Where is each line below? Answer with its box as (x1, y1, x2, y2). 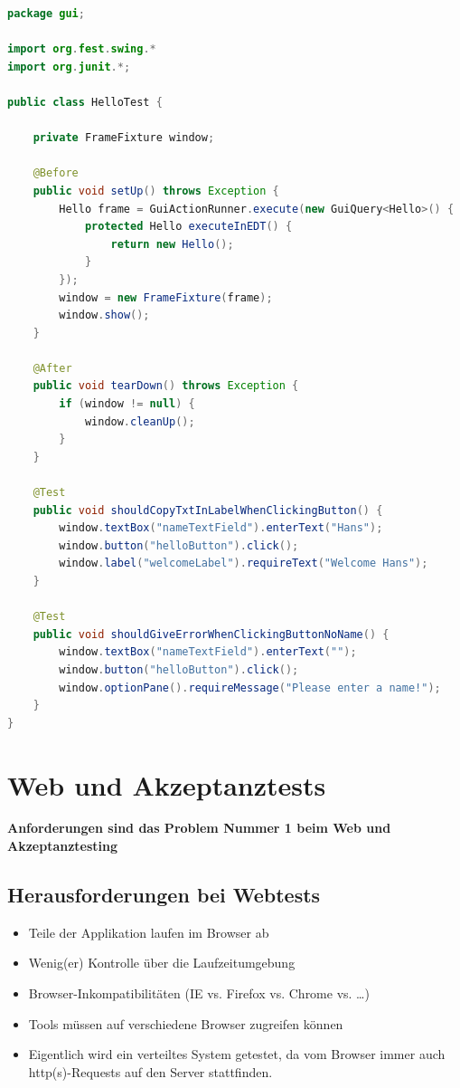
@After (33, 361, 72, 375)
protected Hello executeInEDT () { (84, 220, 293, 234)
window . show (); (59, 309, 150, 322)
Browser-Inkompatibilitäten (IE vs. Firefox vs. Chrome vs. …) (28, 984, 370, 1003)
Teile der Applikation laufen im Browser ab (28, 922, 269, 941)
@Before (33, 167, 79, 180)
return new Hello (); (110, 237, 234, 251)
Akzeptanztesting (7, 836, 118, 855)
